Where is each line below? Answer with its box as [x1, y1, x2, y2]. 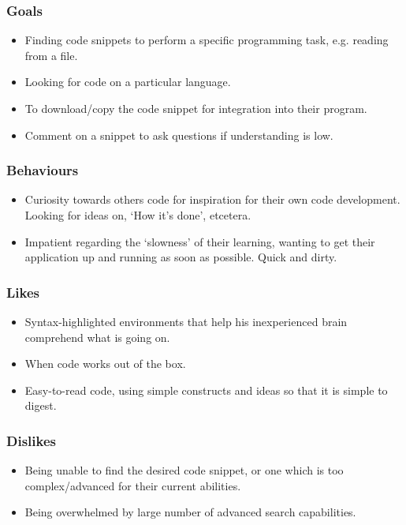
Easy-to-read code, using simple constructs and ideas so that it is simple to [24, 381, 388, 398]
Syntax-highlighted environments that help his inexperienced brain [24, 313, 348, 329]
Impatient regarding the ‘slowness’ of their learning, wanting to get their [24, 233, 375, 249]
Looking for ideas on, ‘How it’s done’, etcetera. [24, 207, 251, 223]
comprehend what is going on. [24, 328, 170, 345]
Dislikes [6, 430, 56, 450]
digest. [24, 397, 57, 414]
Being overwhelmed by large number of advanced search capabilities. [24, 504, 356, 520]
